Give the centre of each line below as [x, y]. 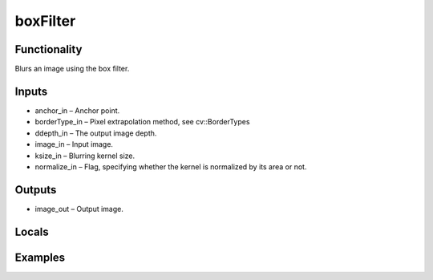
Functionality [49, 49]
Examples [40, 257]
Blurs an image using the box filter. [72, 69]
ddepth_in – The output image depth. [96, 133]
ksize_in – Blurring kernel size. [85, 156]
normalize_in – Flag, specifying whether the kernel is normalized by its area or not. [171, 166]
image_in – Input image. [74, 144]
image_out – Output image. [79, 209]
